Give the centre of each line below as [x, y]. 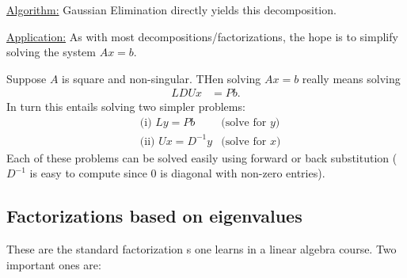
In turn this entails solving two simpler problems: [126, 107]
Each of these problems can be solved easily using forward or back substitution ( [202, 157]
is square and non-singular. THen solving [162, 78]
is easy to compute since [88, 173]
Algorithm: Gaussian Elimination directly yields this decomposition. [171, 10]
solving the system [51, 52]
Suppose [27, 78]
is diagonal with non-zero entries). [243, 173]
